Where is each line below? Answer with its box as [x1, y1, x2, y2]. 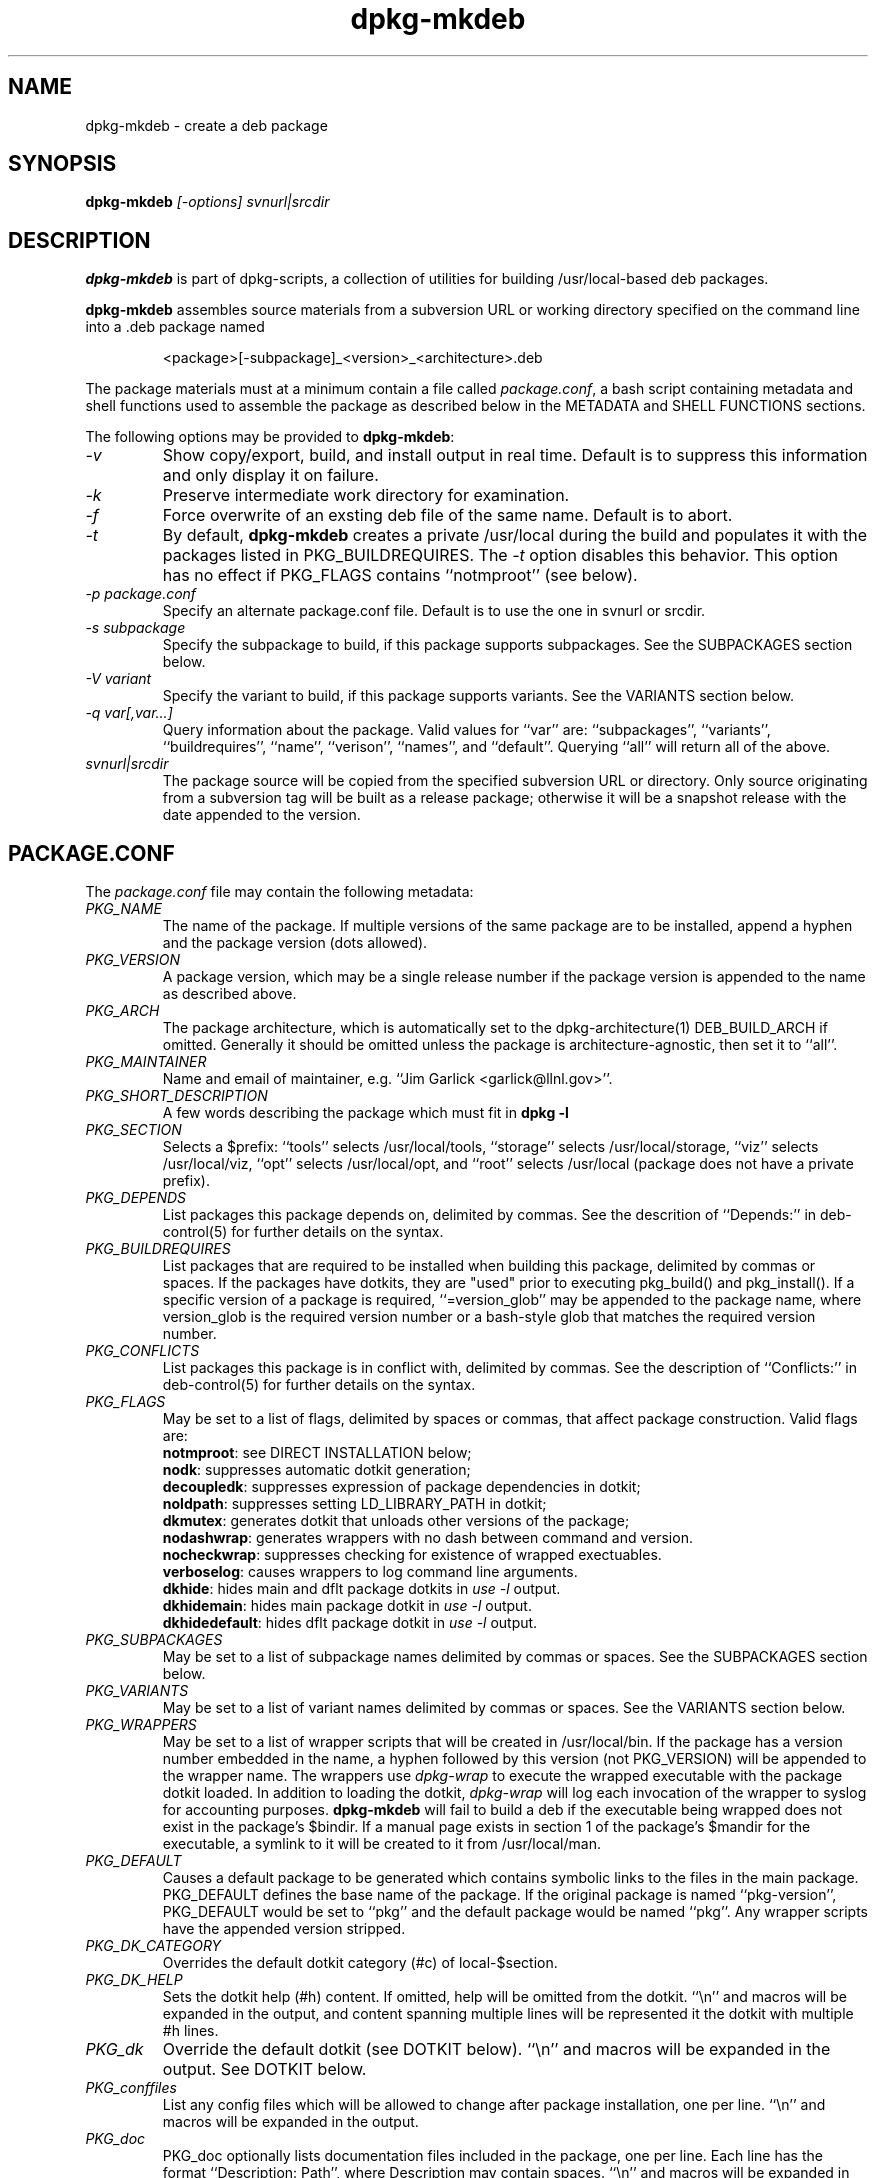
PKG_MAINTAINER [85, 1053, 207, 1071]
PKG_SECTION [85, 1121, 182, 1139]
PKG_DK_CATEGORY [85, 1937, 222, 1955]
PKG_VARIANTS [85, 1682, 189, 1700]
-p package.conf [85, 585, 197, 603]
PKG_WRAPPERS [85, 1716, 197, 1734]
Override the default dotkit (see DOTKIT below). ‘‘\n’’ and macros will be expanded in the [162, 2039, 831, 2060]
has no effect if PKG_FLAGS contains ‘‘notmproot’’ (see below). [162, 565, 638, 586]
